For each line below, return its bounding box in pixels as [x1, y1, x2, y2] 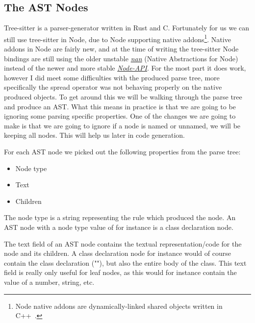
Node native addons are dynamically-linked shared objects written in [15, 300, 223, 311]
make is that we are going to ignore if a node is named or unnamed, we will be [4, 120, 241, 130]
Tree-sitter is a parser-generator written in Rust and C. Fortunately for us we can [4, 23, 250, 33]
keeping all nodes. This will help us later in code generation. [4, 130, 185, 140]
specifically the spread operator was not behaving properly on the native [4, 82, 222, 92]
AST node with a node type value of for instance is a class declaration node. [4, 222, 233, 232]
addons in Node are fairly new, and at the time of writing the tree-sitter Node [4, 44, 239, 54]
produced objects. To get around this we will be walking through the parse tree [4, 92, 242, 102]
